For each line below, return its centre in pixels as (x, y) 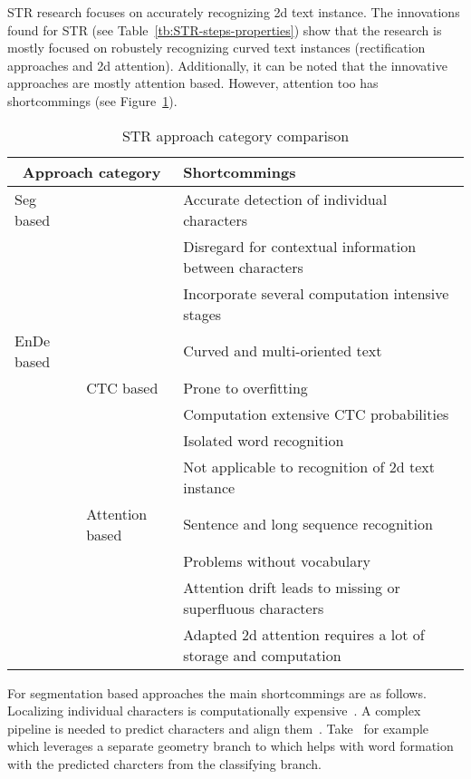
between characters (243, 267)
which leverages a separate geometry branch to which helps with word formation (231, 746)
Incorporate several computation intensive (316, 293)
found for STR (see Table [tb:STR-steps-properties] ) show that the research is (225, 29)
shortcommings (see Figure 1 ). (92, 100)
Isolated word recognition (264, 440)
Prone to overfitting (245, 387)
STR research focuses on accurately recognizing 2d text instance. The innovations (234, 12)
